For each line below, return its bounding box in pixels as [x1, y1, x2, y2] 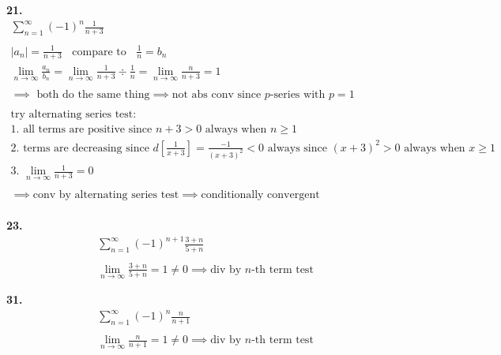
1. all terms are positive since [10, 124, 153, 136]
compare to [72, 46, 126, 58]
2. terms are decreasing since [10, 142, 149, 154]
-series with [269, 89, 326, 101]
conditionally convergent [201, 189, 320, 200]
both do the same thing [36, 89, 150, 101]
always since [267, 142, 327, 154]
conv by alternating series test [32, 189, 179, 200]
